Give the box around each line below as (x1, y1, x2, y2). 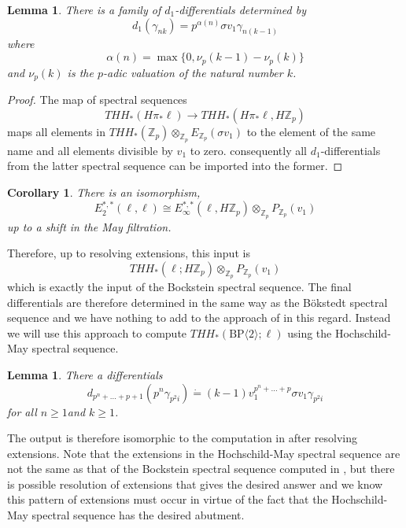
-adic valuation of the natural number (102, 64, 283, 80)
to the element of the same (246, 123, 376, 139)
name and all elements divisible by (7, 142, 173, 158)
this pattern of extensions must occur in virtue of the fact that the (7, 491, 328, 508)
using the (287, 324, 332, 341)
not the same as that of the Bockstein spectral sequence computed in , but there (7, 460, 395, 477)
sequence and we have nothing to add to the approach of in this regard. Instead (7, 309, 391, 326)
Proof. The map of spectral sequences (7, 90, 187, 107)
